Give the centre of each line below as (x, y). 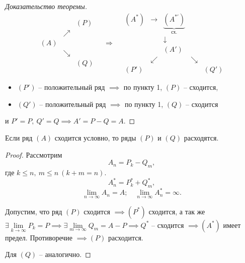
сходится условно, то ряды (95, 137)
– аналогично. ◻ (65, 254)
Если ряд (19, 137)
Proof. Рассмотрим (34, 154)
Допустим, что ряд (34, 211)
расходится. (126, 237)
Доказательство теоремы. (46, 6)
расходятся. (201, 137)
